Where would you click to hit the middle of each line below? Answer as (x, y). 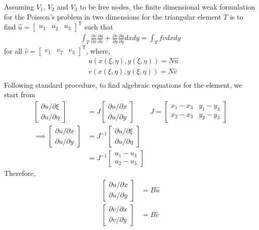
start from (20, 94)
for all (13, 50)
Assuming (19, 7)
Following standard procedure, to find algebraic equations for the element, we (123, 84)
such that (99, 26)
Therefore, (20, 173)
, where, (98, 50)
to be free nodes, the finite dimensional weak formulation (168, 7)
